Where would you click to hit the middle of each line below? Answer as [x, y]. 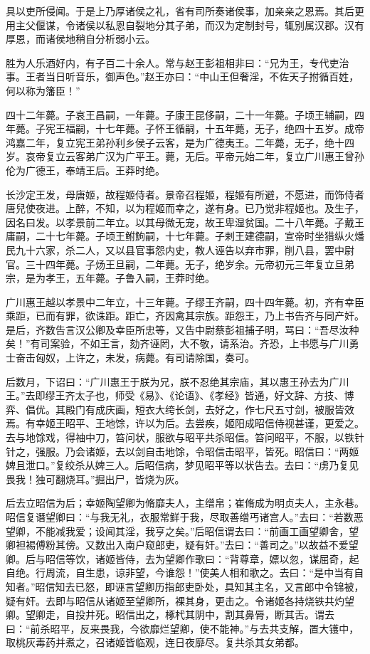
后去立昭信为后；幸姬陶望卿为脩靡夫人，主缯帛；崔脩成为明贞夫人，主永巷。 [185, 503]
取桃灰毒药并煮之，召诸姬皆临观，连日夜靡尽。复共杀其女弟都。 [155, 642]
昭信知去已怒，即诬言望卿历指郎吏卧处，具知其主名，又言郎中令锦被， [200, 586]
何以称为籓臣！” [43, 90]
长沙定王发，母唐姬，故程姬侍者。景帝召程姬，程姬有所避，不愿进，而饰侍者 [185, 194]
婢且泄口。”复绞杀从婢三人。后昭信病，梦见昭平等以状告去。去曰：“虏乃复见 [183, 465]
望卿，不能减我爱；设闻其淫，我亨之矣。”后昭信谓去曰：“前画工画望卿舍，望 [183, 531]
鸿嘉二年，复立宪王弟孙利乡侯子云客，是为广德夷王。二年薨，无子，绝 [170, 142]
